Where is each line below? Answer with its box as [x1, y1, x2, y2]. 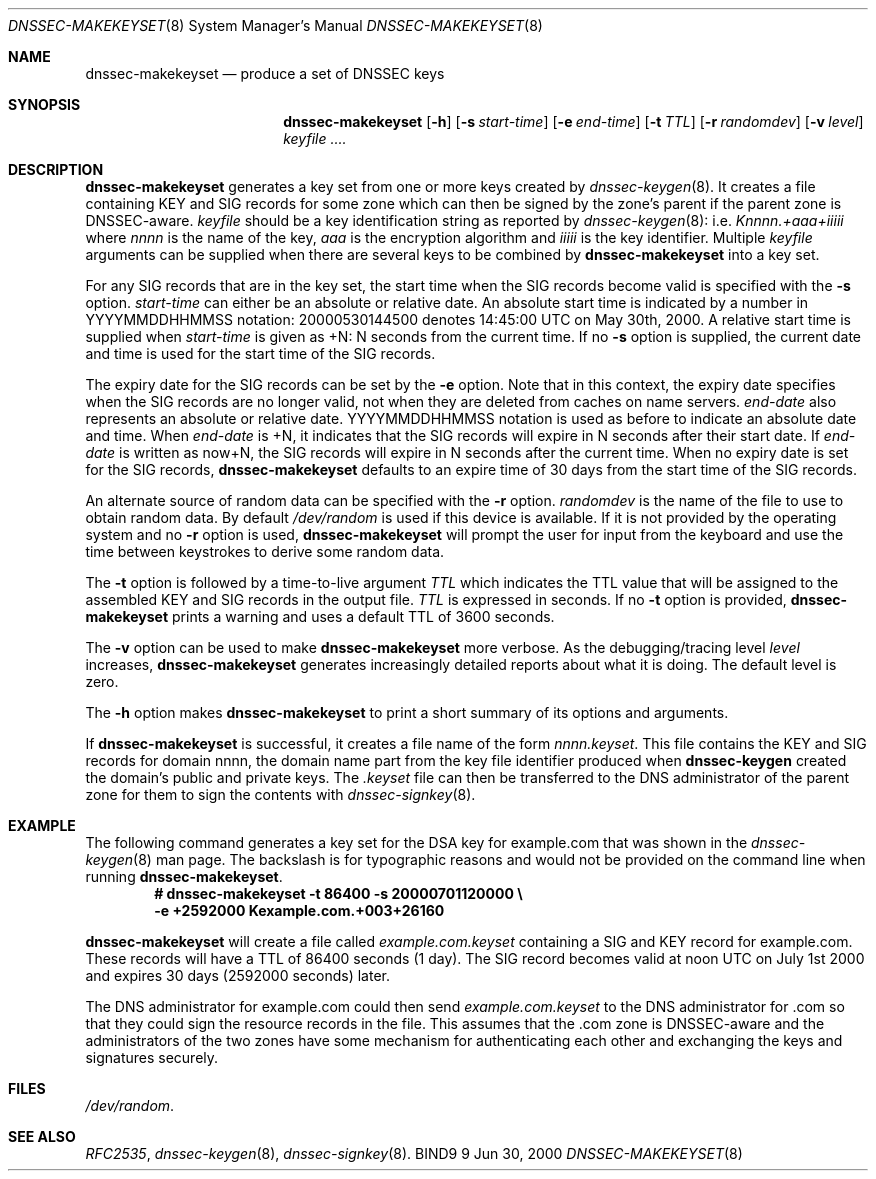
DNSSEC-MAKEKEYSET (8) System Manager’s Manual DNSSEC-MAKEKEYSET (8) [8, 17, 543, 34]
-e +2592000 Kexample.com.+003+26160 [154, 902, 445, 919]
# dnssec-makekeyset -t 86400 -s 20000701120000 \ [154, 885, 523, 902]
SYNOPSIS [8, 96, 81, 113]
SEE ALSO [8, 1128, 76, 1145]
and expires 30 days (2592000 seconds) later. [85, 967, 390, 984]
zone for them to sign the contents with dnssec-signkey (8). [85, 786, 476, 803]
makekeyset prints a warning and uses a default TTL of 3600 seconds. [85, 608, 555, 625]
